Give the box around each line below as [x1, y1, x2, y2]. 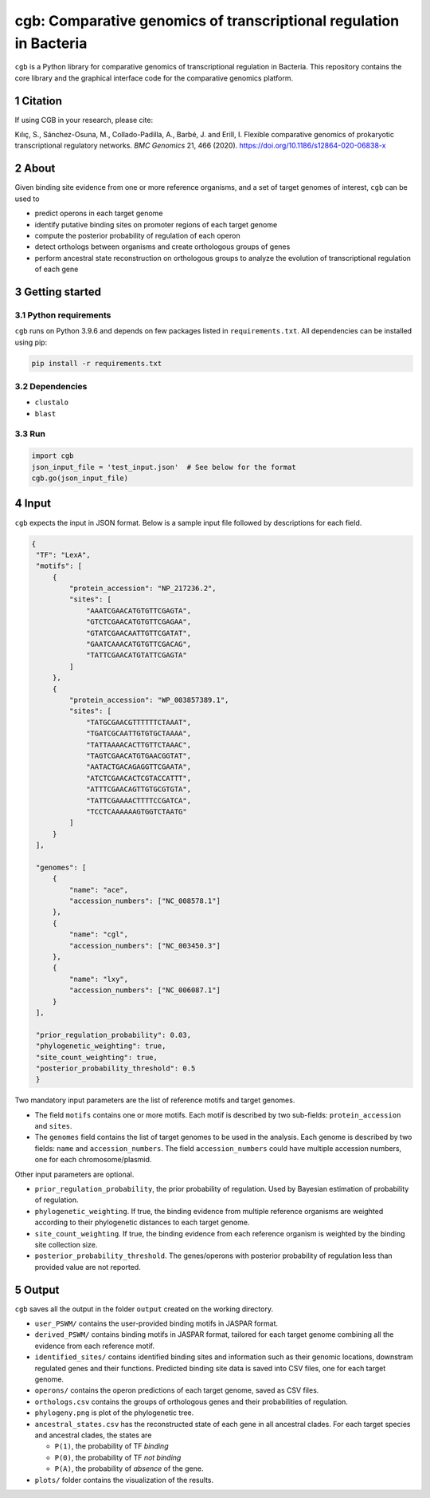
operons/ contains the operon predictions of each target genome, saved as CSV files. [34, 1386, 319, 1395]
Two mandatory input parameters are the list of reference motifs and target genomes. [14, 1095, 295, 1105]
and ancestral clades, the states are [34, 1430, 152, 1440]
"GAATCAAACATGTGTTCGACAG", [86, 640, 191, 649]
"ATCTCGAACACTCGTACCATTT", [86, 774, 191, 783]
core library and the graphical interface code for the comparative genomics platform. [14, 73, 294, 83]
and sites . [34, 1122, 72, 1131]
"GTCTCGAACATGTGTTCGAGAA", [86, 617, 191, 626]
